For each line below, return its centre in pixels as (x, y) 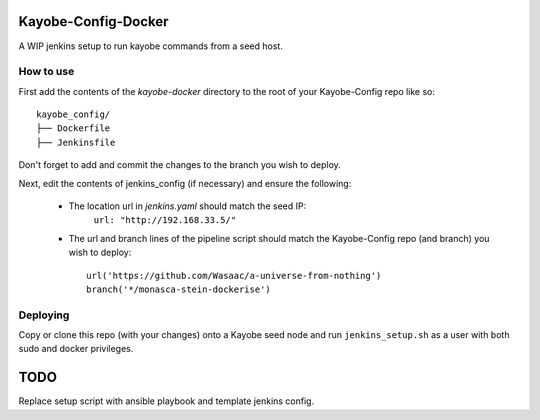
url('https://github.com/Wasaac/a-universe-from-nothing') (234, 275)
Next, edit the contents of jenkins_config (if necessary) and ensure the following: (185, 183)
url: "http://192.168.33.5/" (165, 220)
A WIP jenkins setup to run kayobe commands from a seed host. (151, 46)
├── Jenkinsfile (76, 142)
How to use (46, 72)
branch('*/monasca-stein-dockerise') (179, 289)
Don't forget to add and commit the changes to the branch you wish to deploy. (180, 165)
